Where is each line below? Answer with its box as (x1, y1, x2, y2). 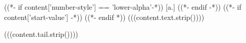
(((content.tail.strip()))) (4, 29, 78, 39)
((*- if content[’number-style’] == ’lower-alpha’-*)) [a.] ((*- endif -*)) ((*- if (4, 2, 241, 12)
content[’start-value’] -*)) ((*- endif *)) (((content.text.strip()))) (4, 11, 205, 22)
